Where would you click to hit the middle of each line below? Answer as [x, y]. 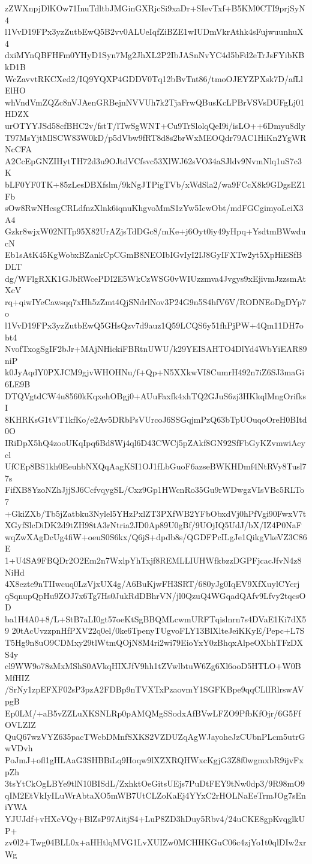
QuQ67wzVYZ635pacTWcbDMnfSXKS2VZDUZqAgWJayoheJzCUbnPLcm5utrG [155, 736]
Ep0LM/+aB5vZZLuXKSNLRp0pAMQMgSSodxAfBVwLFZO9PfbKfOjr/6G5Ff [153, 713]
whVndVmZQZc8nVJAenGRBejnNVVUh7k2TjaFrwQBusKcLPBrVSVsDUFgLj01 [155, 102]
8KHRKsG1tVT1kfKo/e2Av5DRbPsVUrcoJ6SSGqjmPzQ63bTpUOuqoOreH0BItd [156, 419]
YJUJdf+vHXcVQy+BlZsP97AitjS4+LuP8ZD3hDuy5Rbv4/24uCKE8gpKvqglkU [155, 818]
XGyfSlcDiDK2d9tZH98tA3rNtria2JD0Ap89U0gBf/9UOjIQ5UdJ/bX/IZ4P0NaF [153, 525]
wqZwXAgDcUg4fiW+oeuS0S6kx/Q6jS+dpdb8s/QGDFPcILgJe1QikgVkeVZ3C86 [156, 536]
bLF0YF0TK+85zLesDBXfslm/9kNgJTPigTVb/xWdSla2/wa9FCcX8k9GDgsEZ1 [155, 184]
